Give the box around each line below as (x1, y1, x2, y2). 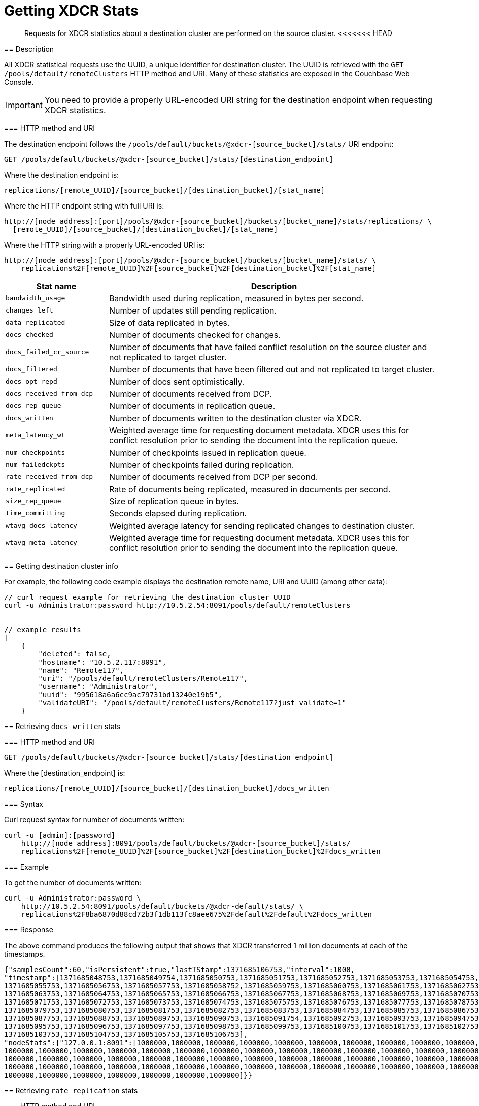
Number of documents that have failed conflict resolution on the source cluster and (109, 341, 427, 352)
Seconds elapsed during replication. (109, 508, 247, 519)
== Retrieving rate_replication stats (4, 1086, 138, 1095)
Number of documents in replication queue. (109, 400, 276, 411)
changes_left (6, 306, 53, 315)
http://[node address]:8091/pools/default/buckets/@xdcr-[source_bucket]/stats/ (21, 839, 351, 847)
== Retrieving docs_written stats (4, 721, 121, 731)
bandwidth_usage (6, 294, 65, 302)
